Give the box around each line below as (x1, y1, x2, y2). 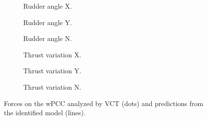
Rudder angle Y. (23, 17, 72, 27)
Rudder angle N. (23, 33, 72, 43)
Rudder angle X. (23, 1, 72, 11)
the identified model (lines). (4, 108, 86, 118)
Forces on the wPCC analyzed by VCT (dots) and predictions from (4, 98, 204, 108)
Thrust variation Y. (23, 66, 81, 76)
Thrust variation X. (23, 49, 81, 59)
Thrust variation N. (23, 81, 81, 92)
